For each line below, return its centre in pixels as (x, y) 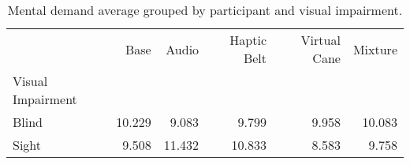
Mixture (375, 49)
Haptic (248, 40)
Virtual (321, 40)
